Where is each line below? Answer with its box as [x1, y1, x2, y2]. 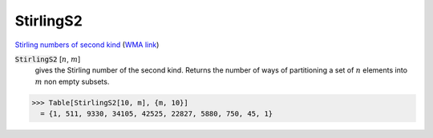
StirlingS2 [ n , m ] [14, 54, 81, 64]
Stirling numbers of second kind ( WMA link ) [14, 40, 160, 49]
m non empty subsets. [34, 77, 110, 86]
